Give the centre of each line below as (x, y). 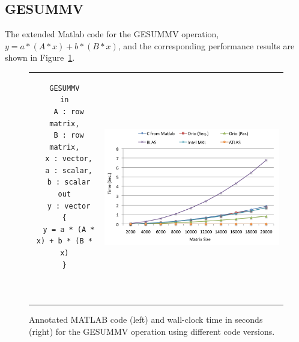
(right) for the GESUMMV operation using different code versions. (152, 331)
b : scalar (69, 182)
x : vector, (69, 159)
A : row (69, 111)
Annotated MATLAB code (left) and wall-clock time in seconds (146, 319)
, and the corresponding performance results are (206, 45)
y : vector (69, 206)
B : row (69, 136)
